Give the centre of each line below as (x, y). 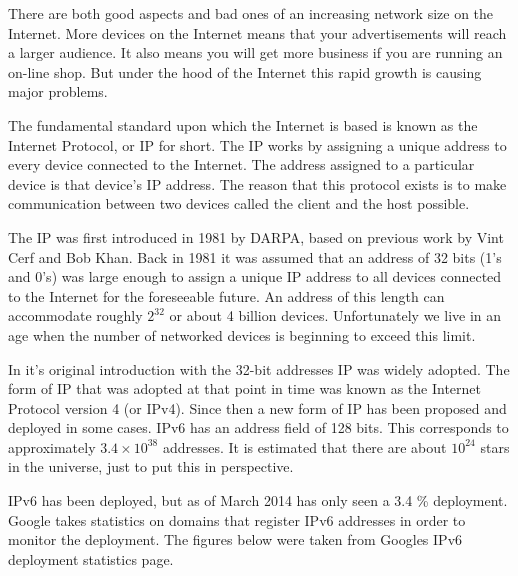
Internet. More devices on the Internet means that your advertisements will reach (257, 32)
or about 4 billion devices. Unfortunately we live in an (335, 315)
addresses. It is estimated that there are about (304, 446)
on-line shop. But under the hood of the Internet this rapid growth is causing (245, 71)
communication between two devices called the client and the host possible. (239, 203)
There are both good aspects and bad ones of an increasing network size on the (251, 13)
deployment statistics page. (91, 558)
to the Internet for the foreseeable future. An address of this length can (226, 295)
